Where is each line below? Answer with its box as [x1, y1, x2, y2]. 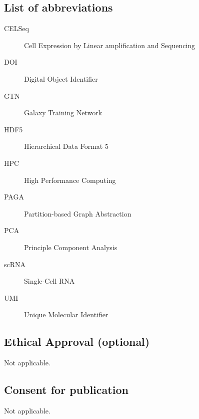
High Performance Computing [24, 174, 116, 185]
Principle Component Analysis [24, 242, 117, 252]
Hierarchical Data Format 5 [24, 141, 108, 151]
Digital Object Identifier [24, 73, 98, 84]
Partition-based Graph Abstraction [24, 208, 131, 219]
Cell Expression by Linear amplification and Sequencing [24, 40, 195, 50]
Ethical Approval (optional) [4, 334, 150, 349]
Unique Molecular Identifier [24, 309, 108, 320]
